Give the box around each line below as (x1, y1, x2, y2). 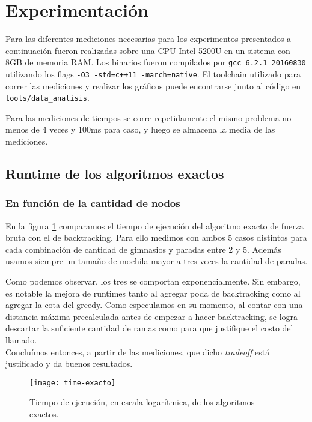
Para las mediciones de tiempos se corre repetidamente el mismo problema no (5, 111, 292, 124)
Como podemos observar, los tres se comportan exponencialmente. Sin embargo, (5, 275, 301, 288)
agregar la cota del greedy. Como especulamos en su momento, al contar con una (5, 298, 303, 311)
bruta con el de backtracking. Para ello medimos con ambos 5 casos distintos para (5, 231, 307, 244)
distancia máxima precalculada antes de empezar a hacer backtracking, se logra (5, 310, 298, 322)
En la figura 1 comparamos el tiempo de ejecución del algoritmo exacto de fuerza (5, 219, 304, 232)
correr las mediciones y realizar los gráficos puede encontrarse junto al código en (5, 79, 301, 92)
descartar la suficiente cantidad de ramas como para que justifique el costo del (5, 322, 293, 334)
